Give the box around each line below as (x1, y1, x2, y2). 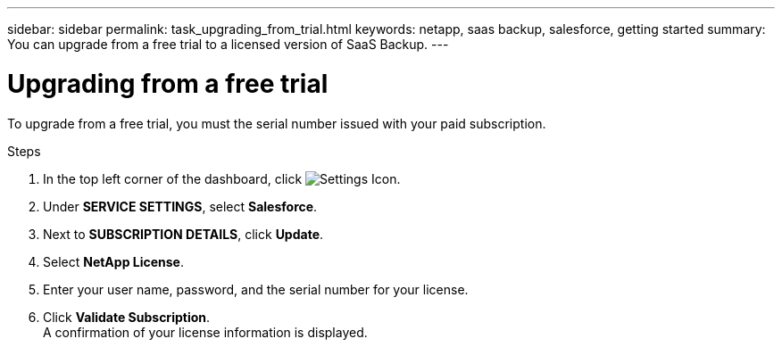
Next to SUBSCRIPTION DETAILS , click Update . (43, 226, 324, 242)
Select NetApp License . (43, 253, 185, 269)
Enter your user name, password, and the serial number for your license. (43, 281, 469, 297)
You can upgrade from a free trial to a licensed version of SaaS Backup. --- (7, 37, 449, 52)
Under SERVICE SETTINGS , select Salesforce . (43, 198, 318, 214)
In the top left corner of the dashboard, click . (43, 170, 401, 186)
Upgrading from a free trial (7, 68, 329, 99)
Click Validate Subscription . (43, 309, 211, 325)
